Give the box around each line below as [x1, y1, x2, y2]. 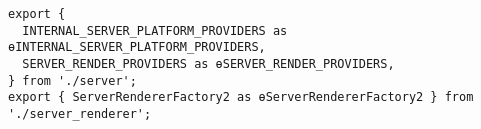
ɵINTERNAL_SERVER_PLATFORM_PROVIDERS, [8, 40, 266, 55]
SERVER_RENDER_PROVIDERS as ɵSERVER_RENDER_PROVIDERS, [22, 56, 395, 71]
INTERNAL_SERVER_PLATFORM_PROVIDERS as [22, 23, 288, 38]
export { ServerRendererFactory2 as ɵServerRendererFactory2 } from [8, 90, 474, 105]
